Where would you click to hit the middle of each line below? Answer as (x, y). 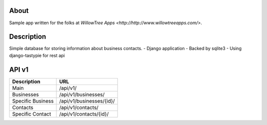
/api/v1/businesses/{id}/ (87, 101)
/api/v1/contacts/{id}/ (84, 114)
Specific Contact (32, 114)
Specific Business (33, 101)
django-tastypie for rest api (37, 55)
